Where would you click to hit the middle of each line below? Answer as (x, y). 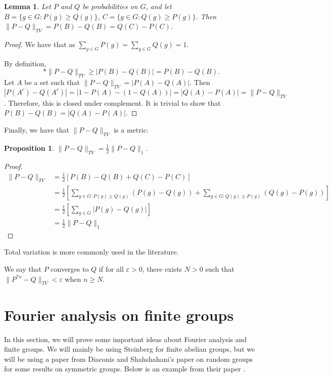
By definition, (25, 63)
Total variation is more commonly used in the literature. (91, 252)
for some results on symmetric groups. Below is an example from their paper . (125, 369)
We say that (23, 269)
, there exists (162, 269)
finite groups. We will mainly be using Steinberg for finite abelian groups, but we (130, 349)
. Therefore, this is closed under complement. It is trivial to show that (112, 102)
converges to (70, 269)
